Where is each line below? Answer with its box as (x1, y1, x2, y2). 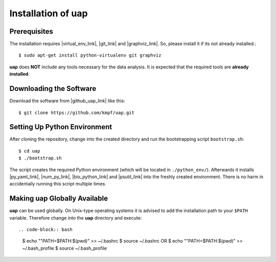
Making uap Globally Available (9, 194, 108, 203)
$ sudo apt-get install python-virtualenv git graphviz (18, 53, 162, 58)
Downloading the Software (9, 84, 97, 93)
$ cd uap (18, 148, 40, 154)
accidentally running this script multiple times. (9, 181, 107, 187)
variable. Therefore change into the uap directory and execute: (9, 215, 142, 221)
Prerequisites (9, 27, 53, 36)
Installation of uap (9, 8, 88, 19)
